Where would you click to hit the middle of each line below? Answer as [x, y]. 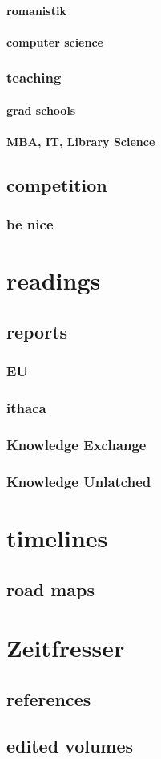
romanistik [36, 10]
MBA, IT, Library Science [81, 141]
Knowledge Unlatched [79, 481]
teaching [34, 77]
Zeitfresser [66, 648]
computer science [55, 41]
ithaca [26, 408]
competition [57, 184]
